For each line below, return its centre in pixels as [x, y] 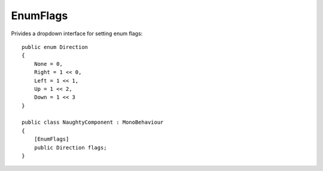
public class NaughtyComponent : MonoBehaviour [93, 122]
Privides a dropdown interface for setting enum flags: [77, 33]
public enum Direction [55, 47]
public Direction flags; [70, 147]
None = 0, [48, 64]
